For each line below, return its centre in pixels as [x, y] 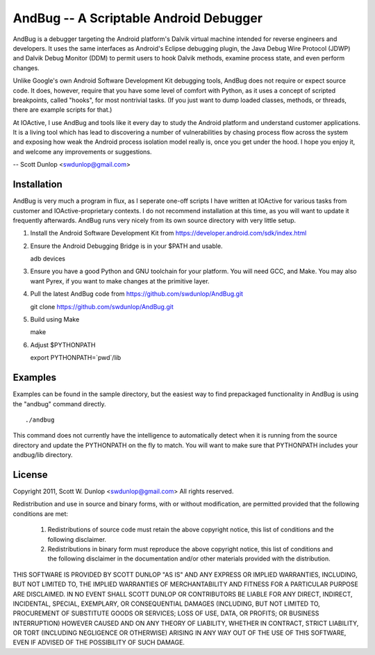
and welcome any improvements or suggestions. [82, 151]
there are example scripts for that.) [62, 110]
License [30, 475]
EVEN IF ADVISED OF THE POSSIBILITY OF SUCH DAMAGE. [99, 642]
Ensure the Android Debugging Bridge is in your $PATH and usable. [126, 246]
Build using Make [55, 320]
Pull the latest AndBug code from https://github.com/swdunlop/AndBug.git [136, 294]
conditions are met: [41, 513]
